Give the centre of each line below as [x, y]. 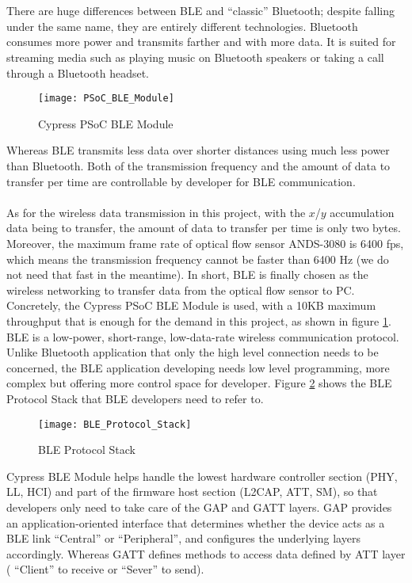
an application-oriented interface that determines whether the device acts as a [196, 522]
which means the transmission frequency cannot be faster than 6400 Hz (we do [198, 259]
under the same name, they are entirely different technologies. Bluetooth [182, 26]
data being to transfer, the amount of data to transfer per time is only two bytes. [204, 228]
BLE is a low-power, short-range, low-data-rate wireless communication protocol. [203, 336]
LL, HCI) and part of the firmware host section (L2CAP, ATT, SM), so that [192, 492]
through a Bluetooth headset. [78, 72]
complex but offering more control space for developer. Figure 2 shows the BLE [199, 383]
